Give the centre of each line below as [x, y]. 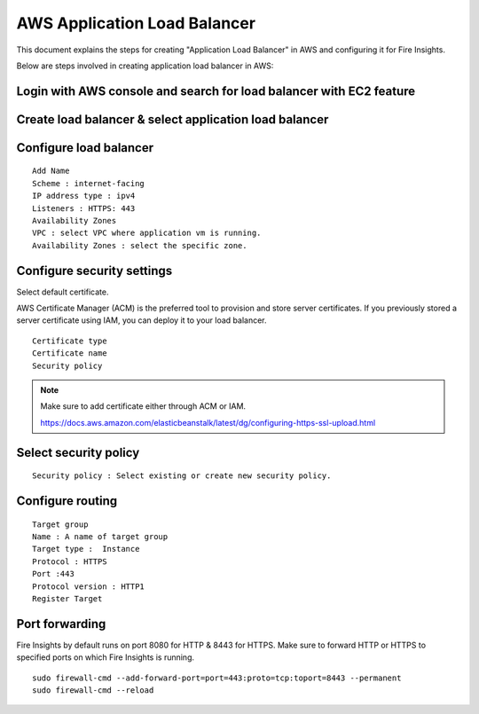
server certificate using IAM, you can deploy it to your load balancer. [141, 320]
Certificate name [70, 353]
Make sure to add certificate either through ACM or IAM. [143, 406]
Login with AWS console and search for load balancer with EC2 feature [216, 91]
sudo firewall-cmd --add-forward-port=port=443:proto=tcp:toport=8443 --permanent [217, 678]
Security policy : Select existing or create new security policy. [182, 476]
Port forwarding [61, 624]
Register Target [67, 598]
